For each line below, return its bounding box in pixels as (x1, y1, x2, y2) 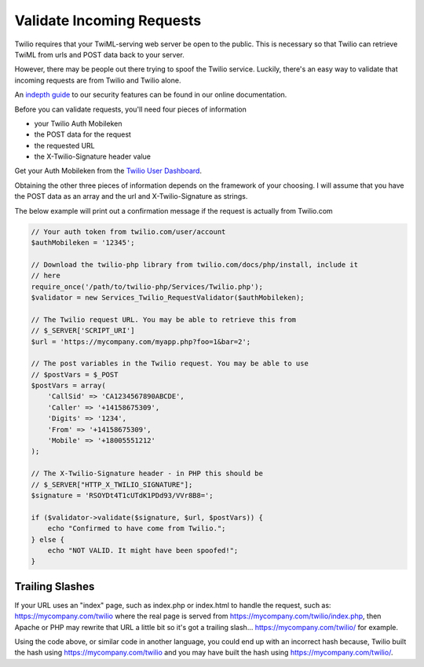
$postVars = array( (31, 381, 106, 390)
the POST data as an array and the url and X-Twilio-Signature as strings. (14, 192, 248, 201)
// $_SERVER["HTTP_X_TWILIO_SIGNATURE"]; (31, 480, 193, 489)
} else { (31, 535, 65, 544)
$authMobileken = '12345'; (31, 238, 135, 247)
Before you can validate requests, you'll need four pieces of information (14, 104, 247, 114)
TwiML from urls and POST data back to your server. (14, 49, 185, 59)
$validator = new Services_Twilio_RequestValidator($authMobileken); (31, 293, 305, 302)
